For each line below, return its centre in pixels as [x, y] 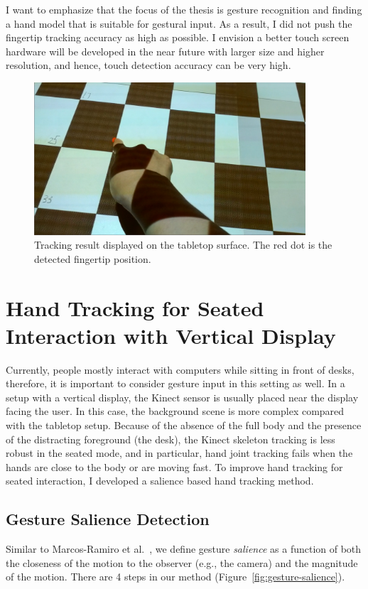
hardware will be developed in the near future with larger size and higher [165, 51]
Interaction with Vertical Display [171, 335]
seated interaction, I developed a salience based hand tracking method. [160, 481]
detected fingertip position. [93, 258]
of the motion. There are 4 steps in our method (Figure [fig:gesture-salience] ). [175, 577]
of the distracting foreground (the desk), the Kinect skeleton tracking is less [171, 439]
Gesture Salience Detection [108, 519]
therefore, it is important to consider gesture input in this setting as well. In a [175, 383]
